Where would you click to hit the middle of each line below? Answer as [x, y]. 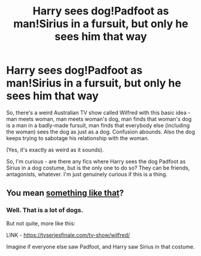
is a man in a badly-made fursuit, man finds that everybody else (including [98, 125]
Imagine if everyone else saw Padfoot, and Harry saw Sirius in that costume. [100, 246]
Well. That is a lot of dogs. [45, 210]
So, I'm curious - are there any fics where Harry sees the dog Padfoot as [96, 161]
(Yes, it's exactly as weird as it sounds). [55, 150]
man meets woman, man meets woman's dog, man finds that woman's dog [99, 119]
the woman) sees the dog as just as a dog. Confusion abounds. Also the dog [101, 132]
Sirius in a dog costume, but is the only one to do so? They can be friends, [98, 168]
